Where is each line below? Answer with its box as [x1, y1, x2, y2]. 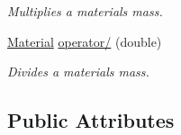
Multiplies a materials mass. [7, 2, 163, 20]
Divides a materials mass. [7, 62, 149, 81]
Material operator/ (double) [7, 31, 162, 50]
